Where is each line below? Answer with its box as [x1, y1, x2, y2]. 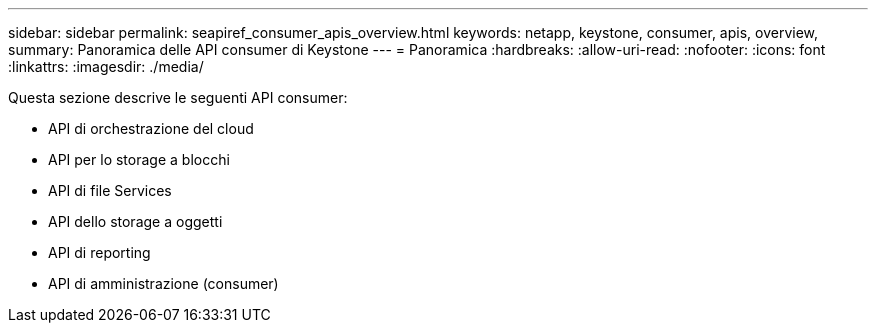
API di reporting [48, 244, 151, 261]
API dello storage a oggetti [48, 213, 223, 230]
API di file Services [48, 182, 172, 199]
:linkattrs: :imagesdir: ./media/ [8, 58, 204, 75]
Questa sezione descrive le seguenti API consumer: [8, 89, 348, 106]
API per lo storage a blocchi [48, 151, 230, 168]
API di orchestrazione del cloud [48, 120, 254, 137]
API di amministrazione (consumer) [48, 275, 279, 292]
